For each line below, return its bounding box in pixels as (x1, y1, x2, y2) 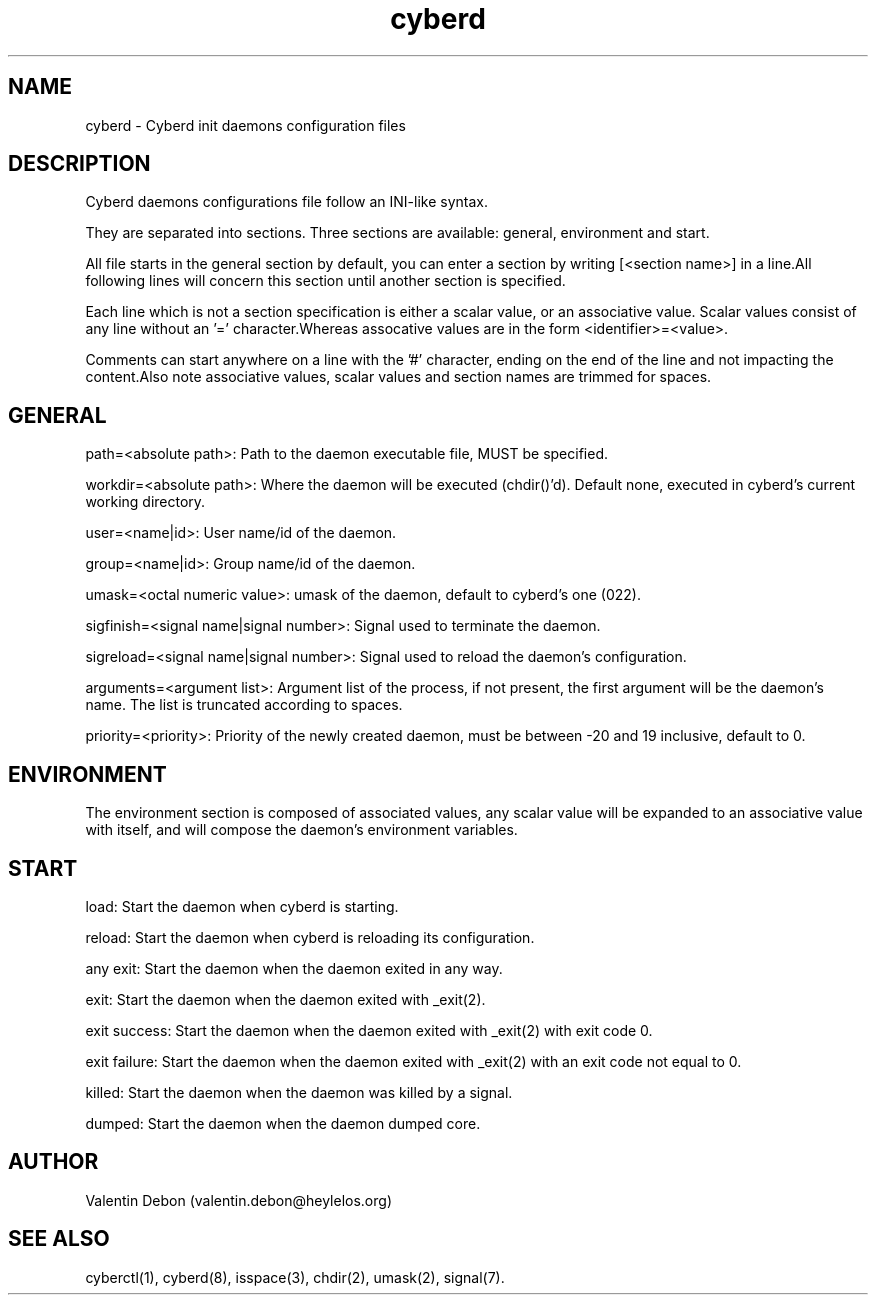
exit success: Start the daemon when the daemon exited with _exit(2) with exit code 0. (85, 1021, 653, 1039)
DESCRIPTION (8, 151, 151, 177)
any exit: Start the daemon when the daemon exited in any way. (85, 959, 503, 977)
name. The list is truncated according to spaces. (85, 696, 403, 714)
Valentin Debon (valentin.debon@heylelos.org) (85, 1191, 392, 1209)
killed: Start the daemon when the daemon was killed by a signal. (85, 1083, 513, 1101)
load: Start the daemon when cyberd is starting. (85, 897, 399, 915)
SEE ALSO (8, 1226, 110, 1252)
